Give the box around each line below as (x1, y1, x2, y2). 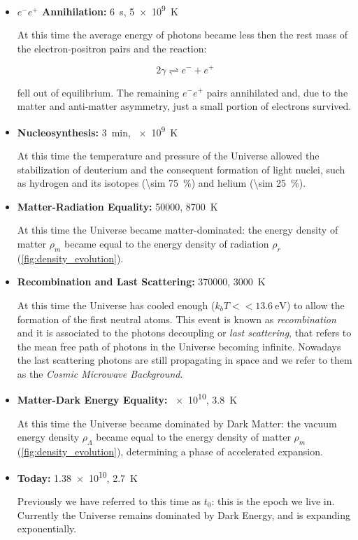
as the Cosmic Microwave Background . (17, 366, 183, 381)
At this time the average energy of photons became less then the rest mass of (17, 27, 348, 42)
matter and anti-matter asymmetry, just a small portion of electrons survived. (17, 99, 352, 113)
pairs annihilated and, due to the (206, 85, 348, 99)
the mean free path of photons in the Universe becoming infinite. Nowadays (17, 339, 341, 353)
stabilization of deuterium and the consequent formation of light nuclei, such (17, 162, 345, 176)
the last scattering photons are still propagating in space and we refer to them (17, 353, 352, 367)
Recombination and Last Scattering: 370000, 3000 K (17, 274, 266, 289)
